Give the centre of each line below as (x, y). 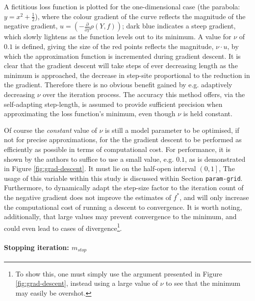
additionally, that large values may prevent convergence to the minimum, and (120, 216)
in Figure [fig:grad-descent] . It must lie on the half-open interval (100, 168)
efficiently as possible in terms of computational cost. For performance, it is (117, 149)
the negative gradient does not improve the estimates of (88, 197)
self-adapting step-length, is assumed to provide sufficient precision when (113, 104)
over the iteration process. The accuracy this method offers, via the (144, 94)
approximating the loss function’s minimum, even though (90, 113)
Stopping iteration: (37, 247)
